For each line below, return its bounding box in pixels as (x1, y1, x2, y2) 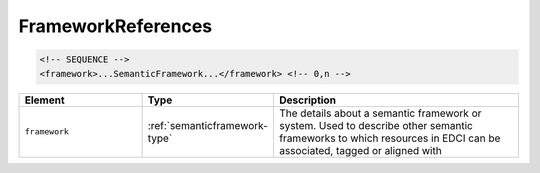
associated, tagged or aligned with (278, 143, 442, 157)
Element (24, 93, 65, 107)
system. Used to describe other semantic (278, 118, 474, 132)
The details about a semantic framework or (278, 106, 482, 120)
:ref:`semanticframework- (147, 118, 269, 132)
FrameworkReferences (18, 15, 213, 37)
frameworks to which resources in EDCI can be (278, 131, 501, 145)
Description (278, 93, 337, 107)
